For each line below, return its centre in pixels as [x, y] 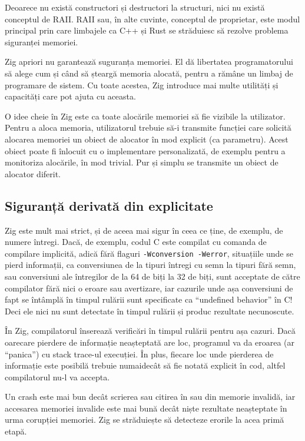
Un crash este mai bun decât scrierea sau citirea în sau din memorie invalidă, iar [150, 397]
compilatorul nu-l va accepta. [57, 377]
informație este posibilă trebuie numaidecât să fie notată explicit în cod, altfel [145, 365]
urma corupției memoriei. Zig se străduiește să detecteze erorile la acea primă [145, 420]
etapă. [16, 431]
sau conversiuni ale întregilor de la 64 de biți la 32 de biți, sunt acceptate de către [152, 276]
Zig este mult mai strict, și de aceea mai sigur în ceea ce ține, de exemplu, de [144, 230]
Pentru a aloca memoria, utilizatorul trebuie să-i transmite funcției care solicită [148, 127]
